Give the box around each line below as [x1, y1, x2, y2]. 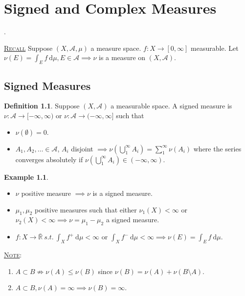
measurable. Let [191, 42, 239, 53]
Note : [4, 250, 22, 260]
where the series [193, 143, 242, 153]
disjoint [71, 143, 93, 153]
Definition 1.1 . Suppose [4, 101, 80, 111]
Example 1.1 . [4, 171, 48, 182]
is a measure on [98, 52, 146, 63]
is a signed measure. [92, 188, 153, 198]
